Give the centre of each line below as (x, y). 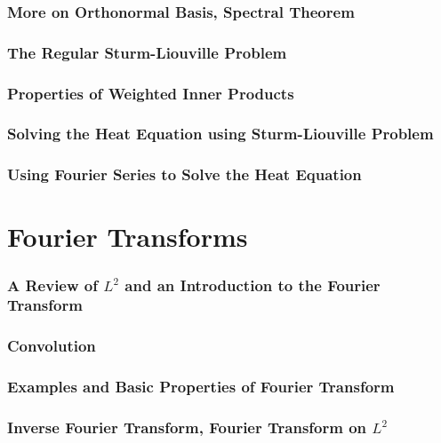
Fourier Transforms (128, 237)
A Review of (53, 285)
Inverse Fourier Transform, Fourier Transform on (187, 427)
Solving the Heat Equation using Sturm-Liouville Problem (220, 134)
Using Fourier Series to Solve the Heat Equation (184, 174)
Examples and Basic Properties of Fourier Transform (201, 387)
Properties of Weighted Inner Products (151, 93)
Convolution (52, 346)
